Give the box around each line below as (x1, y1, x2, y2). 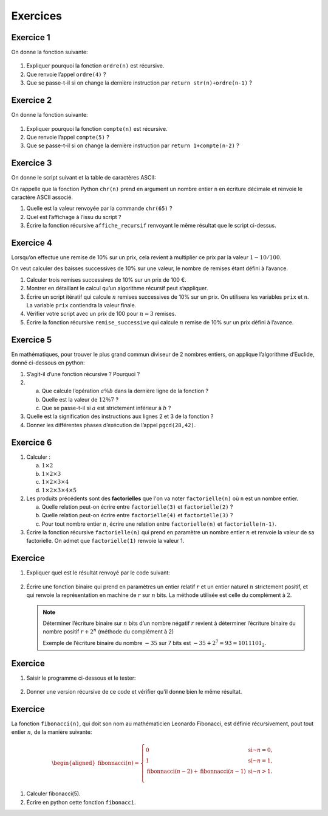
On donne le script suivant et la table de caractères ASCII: (11, 174, 156, 181)
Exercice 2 (11, 95, 52, 106)
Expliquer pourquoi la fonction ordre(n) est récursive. (26, 62, 165, 69)
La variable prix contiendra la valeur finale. (26, 302, 137, 309)
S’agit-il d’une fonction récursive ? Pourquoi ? (26, 370, 140, 377)
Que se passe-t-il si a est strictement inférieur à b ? (41, 405, 171, 412)
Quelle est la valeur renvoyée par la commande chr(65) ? (26, 204, 173, 212)
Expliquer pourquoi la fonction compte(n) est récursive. (26, 125, 168, 132)
